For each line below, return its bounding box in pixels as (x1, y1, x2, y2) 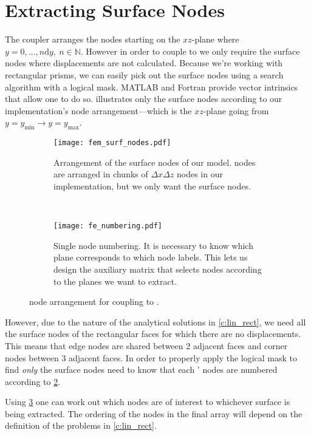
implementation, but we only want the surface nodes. (53, 179, 251, 192)
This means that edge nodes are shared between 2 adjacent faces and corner (5, 339, 288, 352)
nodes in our (176, 168, 223, 180)
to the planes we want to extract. (53, 274, 177, 287)
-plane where (191, 33, 239, 46)
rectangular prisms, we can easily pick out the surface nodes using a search (5, 68, 284, 81)
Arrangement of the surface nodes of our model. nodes (53, 155, 256, 168)
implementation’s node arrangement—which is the (5, 104, 192, 117)
